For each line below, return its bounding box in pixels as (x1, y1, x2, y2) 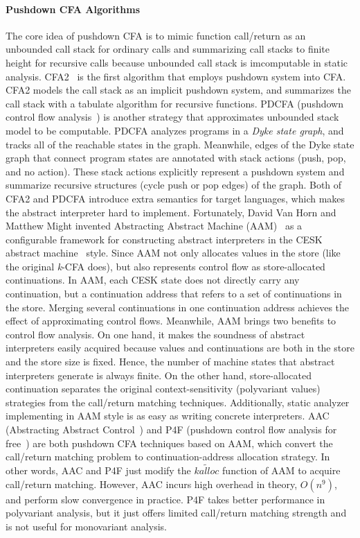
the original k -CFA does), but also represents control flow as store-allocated (6, 259, 325, 273)
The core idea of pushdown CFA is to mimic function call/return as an (6, 28, 306, 42)
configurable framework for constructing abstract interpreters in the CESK (6, 232, 323, 246)
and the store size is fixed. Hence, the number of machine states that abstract (6, 354, 335, 369)
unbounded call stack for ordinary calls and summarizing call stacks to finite (6, 42, 330, 56)
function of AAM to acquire (222, 463, 341, 478)
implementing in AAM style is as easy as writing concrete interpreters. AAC (6, 408, 330, 423)
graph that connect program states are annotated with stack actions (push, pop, (6, 150, 346, 165)
